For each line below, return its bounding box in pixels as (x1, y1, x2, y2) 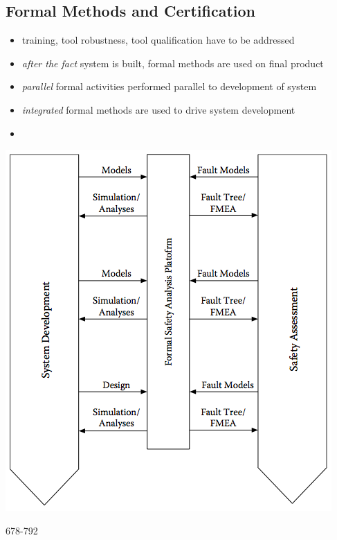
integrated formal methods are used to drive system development (21, 102, 295, 116)
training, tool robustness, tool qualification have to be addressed (21, 33, 295, 47)
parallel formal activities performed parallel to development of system (21, 79, 317, 94)
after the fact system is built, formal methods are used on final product (21, 55, 324, 70)
